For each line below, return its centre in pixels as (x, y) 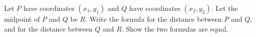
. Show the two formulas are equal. (175, 28)
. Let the (224, 8)
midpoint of (22, 19)
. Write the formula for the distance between (154, 19)
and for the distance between (48, 28)
